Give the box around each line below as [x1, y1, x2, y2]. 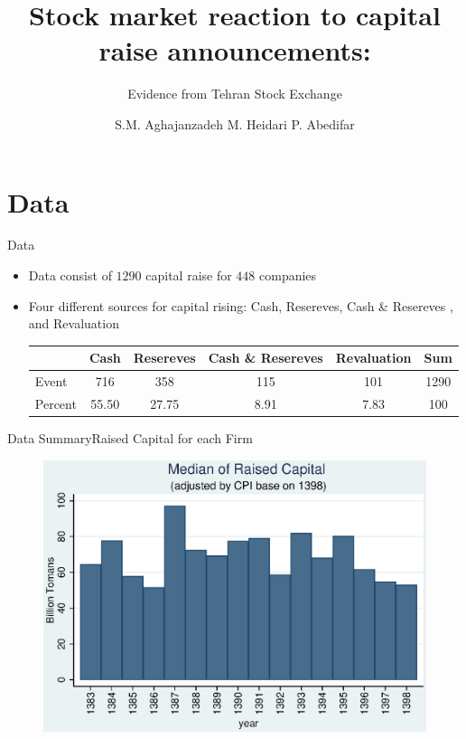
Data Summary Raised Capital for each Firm [7, 429, 253, 448]
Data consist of [28, 266, 112, 285]
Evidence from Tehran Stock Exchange [127, 84, 342, 103]
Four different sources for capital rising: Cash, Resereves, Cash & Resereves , [28, 296, 453, 315]
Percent [34, 394, 77, 412]
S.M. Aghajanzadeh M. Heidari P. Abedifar [115, 114, 355, 133]
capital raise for [145, 266, 232, 285]
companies [259, 266, 317, 285]
